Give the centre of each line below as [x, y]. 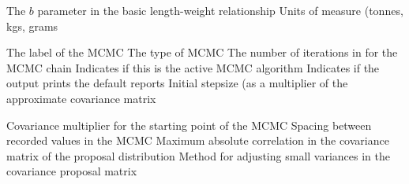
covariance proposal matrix [72, 171]
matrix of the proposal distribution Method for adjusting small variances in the [198, 155]
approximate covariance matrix [81, 98]
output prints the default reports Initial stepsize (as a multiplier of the [177, 83]
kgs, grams [32, 26]
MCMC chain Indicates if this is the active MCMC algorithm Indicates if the [193, 67]
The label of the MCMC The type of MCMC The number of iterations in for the [202, 52]
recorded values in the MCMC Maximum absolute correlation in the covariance [198, 140]
